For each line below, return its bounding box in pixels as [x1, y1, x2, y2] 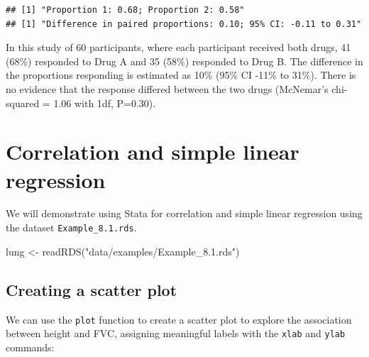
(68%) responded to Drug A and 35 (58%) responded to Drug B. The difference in [6, 53, 363, 68]
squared [6, 95, 40, 110]
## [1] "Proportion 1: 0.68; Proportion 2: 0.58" [6, 5, 245, 15]
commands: [6, 339, 55, 354]
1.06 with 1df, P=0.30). [53, 95, 156, 110]
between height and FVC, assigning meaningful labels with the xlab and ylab [6, 326, 346, 341]
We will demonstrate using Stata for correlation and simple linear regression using [6, 206, 363, 221]
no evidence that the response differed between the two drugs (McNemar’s [6, 81, 329, 96]
